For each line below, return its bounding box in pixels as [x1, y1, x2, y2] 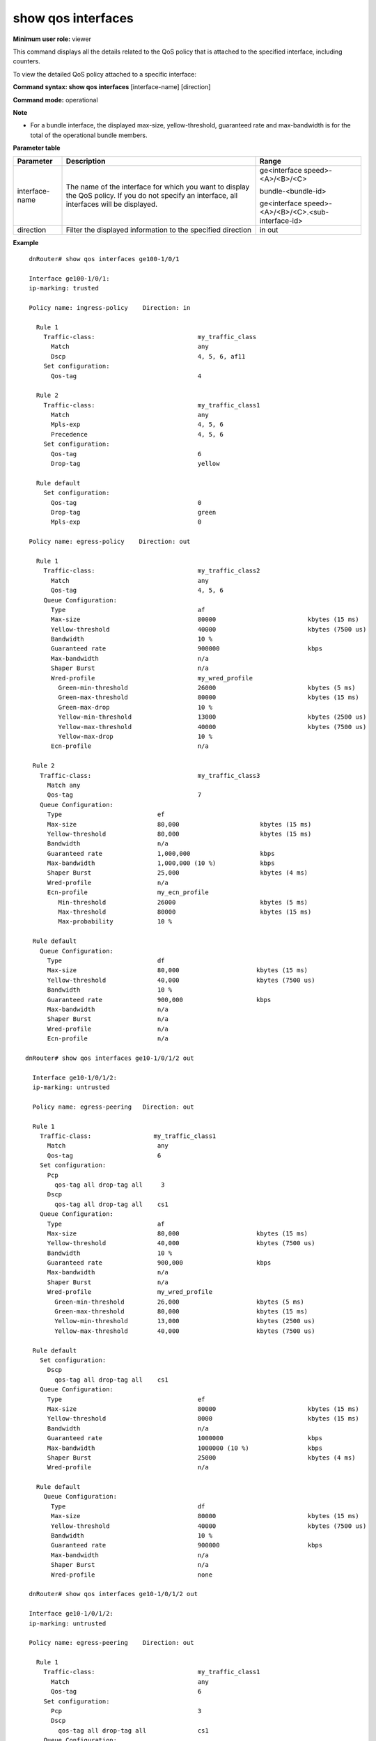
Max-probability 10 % [58, 918, 173, 926]
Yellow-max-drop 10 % [58, 732, 212, 740]
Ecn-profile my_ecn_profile [47, 889, 209, 896]
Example [13, 239, 39, 247]
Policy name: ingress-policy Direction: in [29, 304, 191, 311]
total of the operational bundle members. [30, 131, 148, 139]
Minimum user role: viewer [13, 35, 92, 43]
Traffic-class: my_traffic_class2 [43, 567, 260, 575]
